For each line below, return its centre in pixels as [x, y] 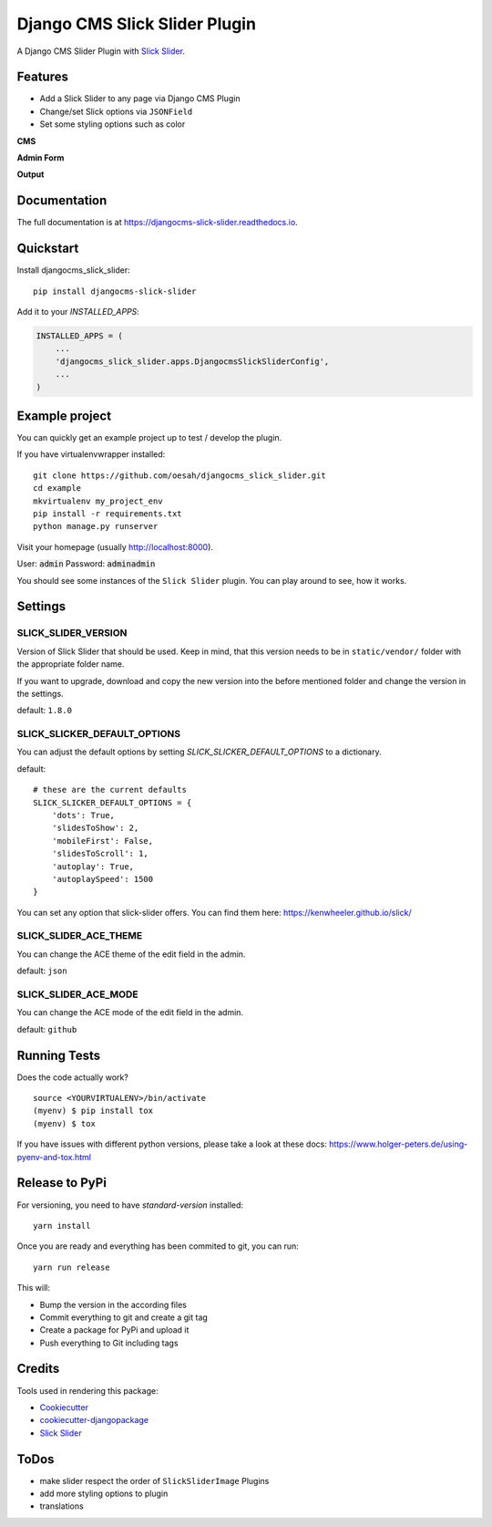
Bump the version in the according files [113, 1304]
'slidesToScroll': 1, [100, 854]
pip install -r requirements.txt [108, 514]
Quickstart [48, 249]
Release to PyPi [61, 1183]
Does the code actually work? [73, 1077]
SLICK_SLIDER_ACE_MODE [77, 994]
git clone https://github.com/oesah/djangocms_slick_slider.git [180, 475]
